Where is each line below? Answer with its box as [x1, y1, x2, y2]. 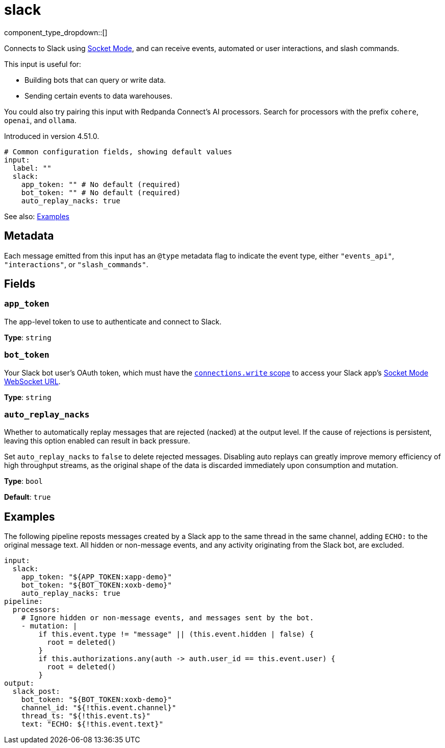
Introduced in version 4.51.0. [4, 131, 100, 141]
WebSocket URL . [4, 377, 61, 386]
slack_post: [12, 687, 60, 696]
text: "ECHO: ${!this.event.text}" [21, 720, 163, 729]
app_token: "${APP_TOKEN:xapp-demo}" [21, 573, 172, 581]
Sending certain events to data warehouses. [24, 91, 172, 100]
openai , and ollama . [4, 115, 77, 125]
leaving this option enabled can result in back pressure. [4, 436, 190, 446]
